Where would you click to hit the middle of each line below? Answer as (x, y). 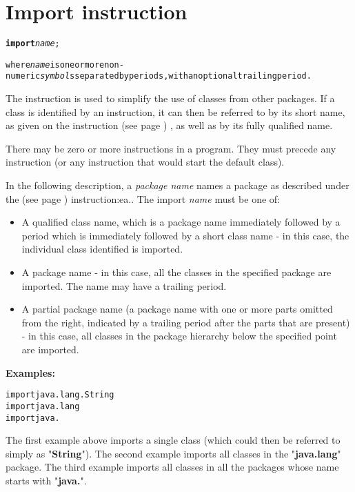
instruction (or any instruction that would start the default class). (145, 162)
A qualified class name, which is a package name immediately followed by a (181, 222)
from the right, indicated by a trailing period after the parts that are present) (186, 322)
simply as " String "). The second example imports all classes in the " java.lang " (173, 453)
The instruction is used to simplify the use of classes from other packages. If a (170, 98)
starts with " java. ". (46, 480)
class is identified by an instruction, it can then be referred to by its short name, (175, 111)
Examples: (30, 372)
